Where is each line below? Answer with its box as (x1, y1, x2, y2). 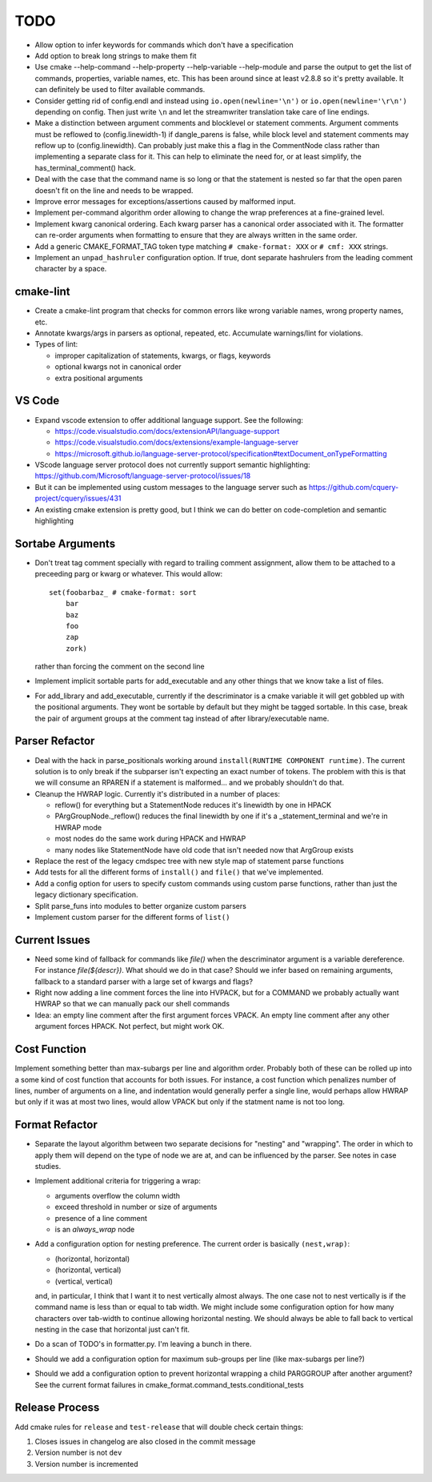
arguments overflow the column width (54, 1191, 180, 1200)
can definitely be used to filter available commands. (34, 85, 206, 94)
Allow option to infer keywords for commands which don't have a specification (34, 40, 294, 50)
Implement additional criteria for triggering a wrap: (34, 1176, 202, 1186)
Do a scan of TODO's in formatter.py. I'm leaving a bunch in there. (34, 1339, 252, 1349)
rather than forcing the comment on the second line (34, 661, 206, 672)
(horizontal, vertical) (54, 1265, 122, 1275)
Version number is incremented (34, 1459, 138, 1468)
